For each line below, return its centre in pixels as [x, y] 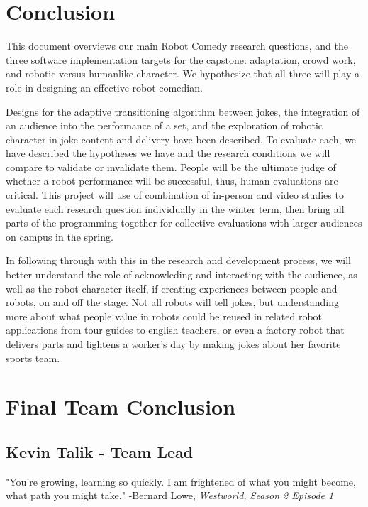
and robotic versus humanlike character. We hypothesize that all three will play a [183, 73]
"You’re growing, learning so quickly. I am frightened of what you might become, [181, 481]
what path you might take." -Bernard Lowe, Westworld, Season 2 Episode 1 [170, 495]
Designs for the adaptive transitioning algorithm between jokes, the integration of [183, 111]
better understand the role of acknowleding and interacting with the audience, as [182, 274]
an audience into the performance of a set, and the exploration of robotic [165, 125]
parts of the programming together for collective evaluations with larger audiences [184, 223]
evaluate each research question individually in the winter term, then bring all [175, 208]
